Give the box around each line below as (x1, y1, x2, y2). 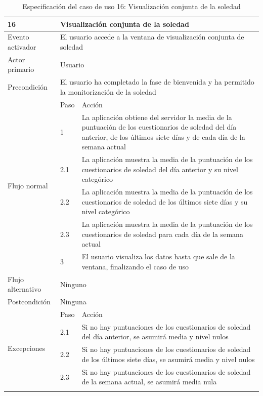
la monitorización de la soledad (60, 86, 156, 97)
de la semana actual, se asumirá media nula (81, 376, 217, 387)
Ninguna (60, 296, 86, 307)
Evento (8, 31, 29, 42)
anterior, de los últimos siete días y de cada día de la (81, 131, 245, 142)
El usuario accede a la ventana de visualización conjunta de (60, 31, 244, 42)
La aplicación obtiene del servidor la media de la (81, 111, 232, 122)
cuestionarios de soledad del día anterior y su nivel (81, 164, 238, 174)
